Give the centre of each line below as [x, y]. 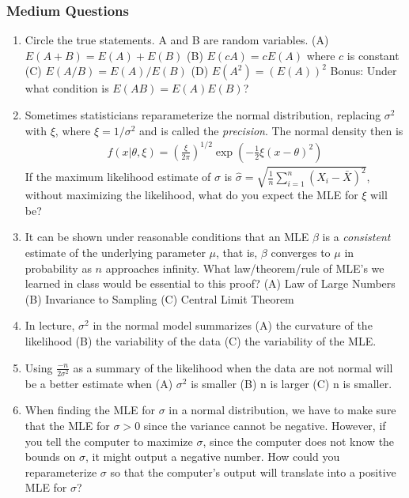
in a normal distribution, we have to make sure [282, 410]
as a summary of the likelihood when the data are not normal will [233, 367]
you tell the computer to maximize [109, 441]
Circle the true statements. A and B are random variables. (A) [177, 40]
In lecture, [50, 325]
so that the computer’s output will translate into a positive [253, 472]
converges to [301, 253]
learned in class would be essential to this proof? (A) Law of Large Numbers [210, 283]
